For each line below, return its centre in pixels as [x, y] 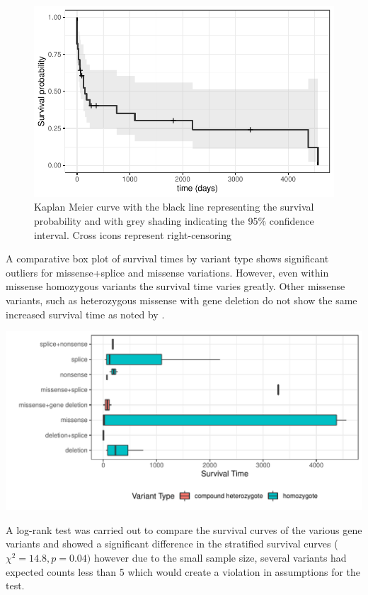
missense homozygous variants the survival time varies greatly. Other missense [176, 286]
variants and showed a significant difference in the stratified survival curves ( [172, 544]
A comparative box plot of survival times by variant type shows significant [167, 258]
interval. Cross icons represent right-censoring [133, 234]
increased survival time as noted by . [85, 314]
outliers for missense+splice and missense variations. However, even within [167, 272]
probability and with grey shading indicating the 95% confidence [174, 221]
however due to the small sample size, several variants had [220, 557]
